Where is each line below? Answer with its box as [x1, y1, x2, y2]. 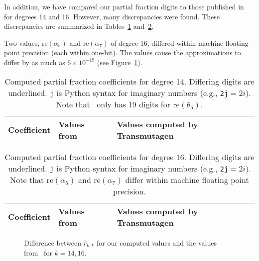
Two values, [4, 37, 40, 48]
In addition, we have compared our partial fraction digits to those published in [4, 1, 244, 11]
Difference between [24, 237, 81, 248]
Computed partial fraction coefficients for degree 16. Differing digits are [4, 151, 255, 163]
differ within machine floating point [125, 174, 249, 185]
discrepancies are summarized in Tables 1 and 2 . [4, 21, 154, 31]
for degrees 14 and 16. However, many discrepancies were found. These [4, 11, 220, 21]
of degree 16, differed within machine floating [111, 37, 249, 48]
